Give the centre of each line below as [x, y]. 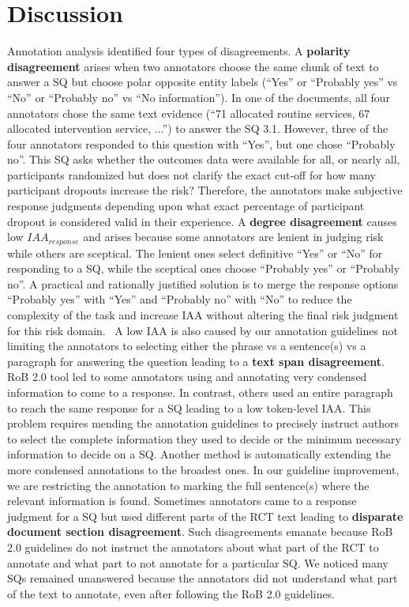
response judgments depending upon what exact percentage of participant [186, 206]
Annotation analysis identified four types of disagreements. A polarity [179, 51]
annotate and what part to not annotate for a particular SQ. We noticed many [198, 562]
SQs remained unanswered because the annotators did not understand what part [203, 578]
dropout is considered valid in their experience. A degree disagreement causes [202, 221]
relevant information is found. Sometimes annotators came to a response [182, 501]
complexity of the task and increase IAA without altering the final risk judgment [203, 315]
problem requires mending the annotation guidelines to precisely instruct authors [203, 423]
